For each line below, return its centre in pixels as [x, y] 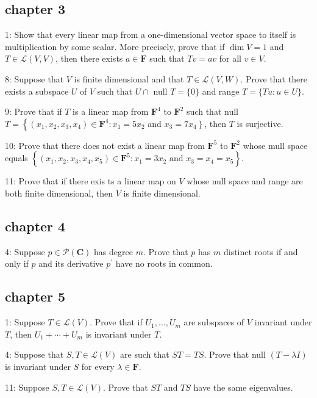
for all [230, 58]
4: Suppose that [34, 354]
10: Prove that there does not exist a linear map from [105, 145]
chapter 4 [35, 226]
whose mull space [275, 145]
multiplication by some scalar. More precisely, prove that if [115, 46]
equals [16, 158]
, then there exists [89, 58]
